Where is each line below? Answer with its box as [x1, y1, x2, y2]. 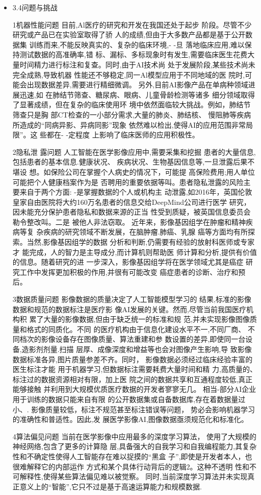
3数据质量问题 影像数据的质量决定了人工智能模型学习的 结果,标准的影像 [12, 294, 252, 304]
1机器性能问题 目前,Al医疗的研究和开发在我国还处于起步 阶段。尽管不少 [12, 19, 252, 30]
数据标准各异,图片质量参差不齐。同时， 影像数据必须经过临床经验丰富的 [12, 353, 253, 364]
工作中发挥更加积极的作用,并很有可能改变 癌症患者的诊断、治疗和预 [19, 266, 246, 277]
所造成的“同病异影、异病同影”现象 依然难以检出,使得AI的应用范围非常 [12, 119, 246, 130]
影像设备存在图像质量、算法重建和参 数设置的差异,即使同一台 [41, 334, 246, 344]
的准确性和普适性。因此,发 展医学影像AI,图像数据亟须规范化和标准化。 [12, 414, 248, 425]
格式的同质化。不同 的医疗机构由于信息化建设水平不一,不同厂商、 [27, 323, 246, 334]
